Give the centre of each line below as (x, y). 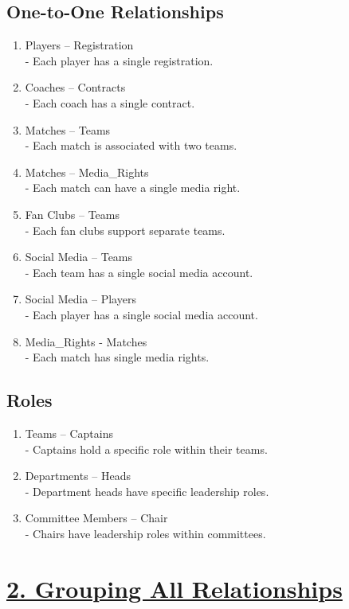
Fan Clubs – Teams (72, 214)
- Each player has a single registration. (119, 60)
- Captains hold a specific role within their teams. (146, 449)
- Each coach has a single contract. (110, 102)
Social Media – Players (80, 299)
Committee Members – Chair (96, 518)
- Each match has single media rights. (117, 357)
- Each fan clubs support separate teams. (125, 230)
